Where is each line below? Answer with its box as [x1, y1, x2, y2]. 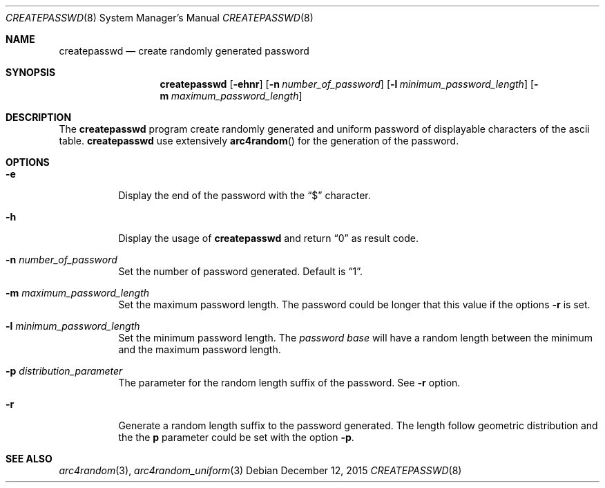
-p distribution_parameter [6, 365, 123, 377]
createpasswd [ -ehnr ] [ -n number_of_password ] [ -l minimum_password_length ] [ [160, 78, 535, 90]
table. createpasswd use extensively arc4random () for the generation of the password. [59, 135, 459, 147]
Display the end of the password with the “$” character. [118, 189, 371, 201]
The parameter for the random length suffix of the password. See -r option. [118, 377, 461, 388]
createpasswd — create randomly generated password [59, 45, 309, 57]
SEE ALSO [6, 453, 52, 464]
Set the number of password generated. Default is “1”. [118, 265, 363, 277]
